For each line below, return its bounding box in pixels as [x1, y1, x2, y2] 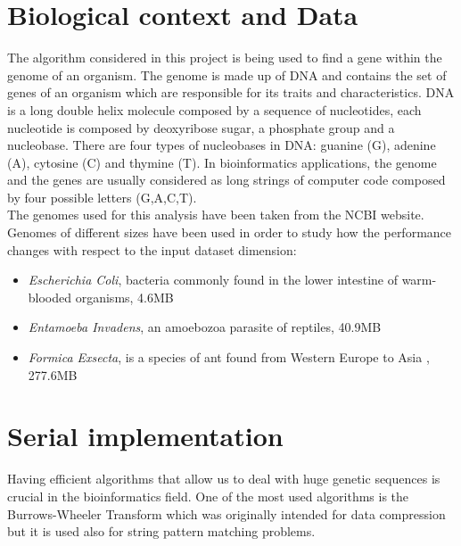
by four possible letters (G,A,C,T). [7, 187, 197, 206]
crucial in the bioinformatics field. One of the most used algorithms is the [7, 486, 409, 505]
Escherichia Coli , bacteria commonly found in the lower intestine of [28, 270, 398, 289]
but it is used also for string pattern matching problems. [7, 522, 316, 541]
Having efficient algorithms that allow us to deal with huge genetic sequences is [7, 469, 440, 488]
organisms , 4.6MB [75, 287, 174, 306]
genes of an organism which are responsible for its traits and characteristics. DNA [7, 83, 455, 102]
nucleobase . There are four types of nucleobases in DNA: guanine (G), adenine [7, 136, 436, 154]
